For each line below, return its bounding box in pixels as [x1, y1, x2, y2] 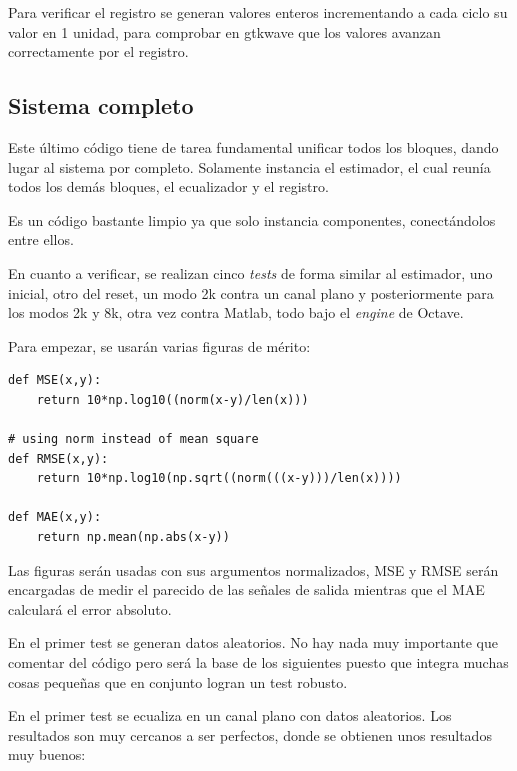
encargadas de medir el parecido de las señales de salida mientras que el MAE [8, 579, 485, 600]
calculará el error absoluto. [8, 598, 172, 619]
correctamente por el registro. [8, 41, 189, 62]
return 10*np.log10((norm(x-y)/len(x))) [36, 392, 309, 407]
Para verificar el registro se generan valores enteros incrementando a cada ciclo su [8, 2, 508, 22]
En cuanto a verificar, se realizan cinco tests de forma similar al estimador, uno [8, 262, 493, 283]
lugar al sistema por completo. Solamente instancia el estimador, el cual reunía [8, 156, 491, 177]
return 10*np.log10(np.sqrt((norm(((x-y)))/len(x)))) [36, 471, 402, 486]
